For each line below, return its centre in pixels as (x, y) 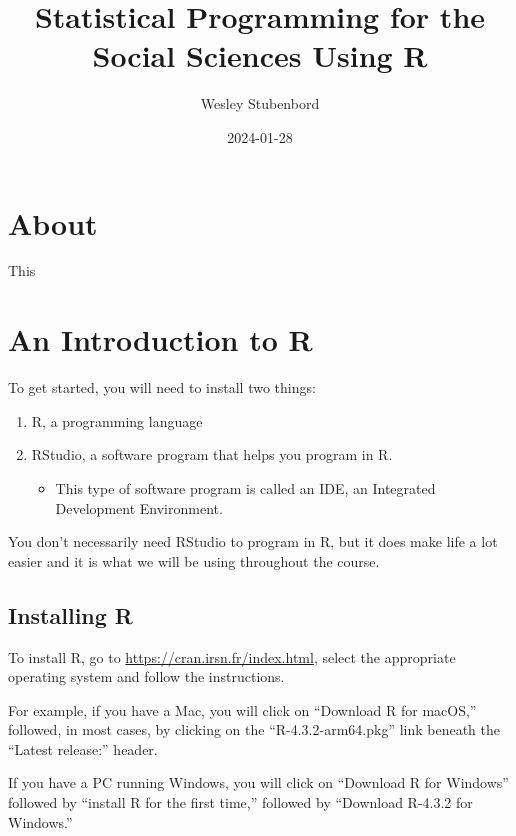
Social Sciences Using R (260, 55)
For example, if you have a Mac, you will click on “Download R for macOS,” (242, 709)
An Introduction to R (160, 339)
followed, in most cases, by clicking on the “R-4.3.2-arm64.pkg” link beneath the (254, 729)
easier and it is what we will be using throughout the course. (194, 560)
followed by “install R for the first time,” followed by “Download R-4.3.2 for (240, 802)
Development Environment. (139, 507)
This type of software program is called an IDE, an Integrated (245, 487)
